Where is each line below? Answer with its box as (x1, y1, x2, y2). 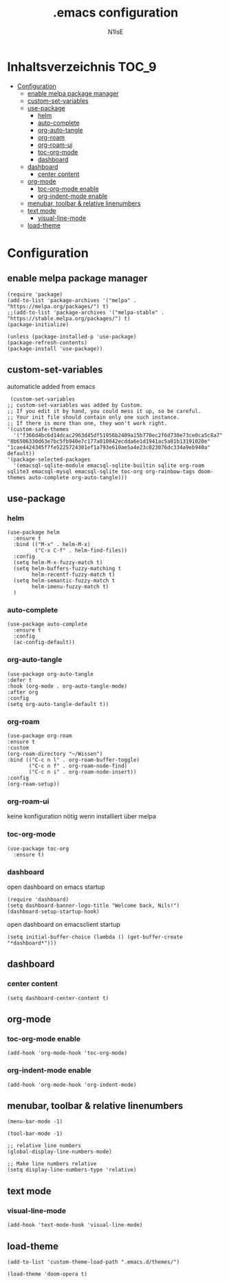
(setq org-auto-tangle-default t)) (7, 701, 109, 708)
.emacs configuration (52, 5, 179, 21)
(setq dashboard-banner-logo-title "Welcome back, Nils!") (7, 902, 180, 909)
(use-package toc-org (7, 845, 69, 852)
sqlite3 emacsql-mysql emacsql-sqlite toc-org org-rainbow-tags (7, 468, 195, 475)
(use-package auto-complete (7, 621, 88, 628)
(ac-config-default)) (13, 639, 76, 646)
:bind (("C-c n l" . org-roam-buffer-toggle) (7, 756, 140, 763)
